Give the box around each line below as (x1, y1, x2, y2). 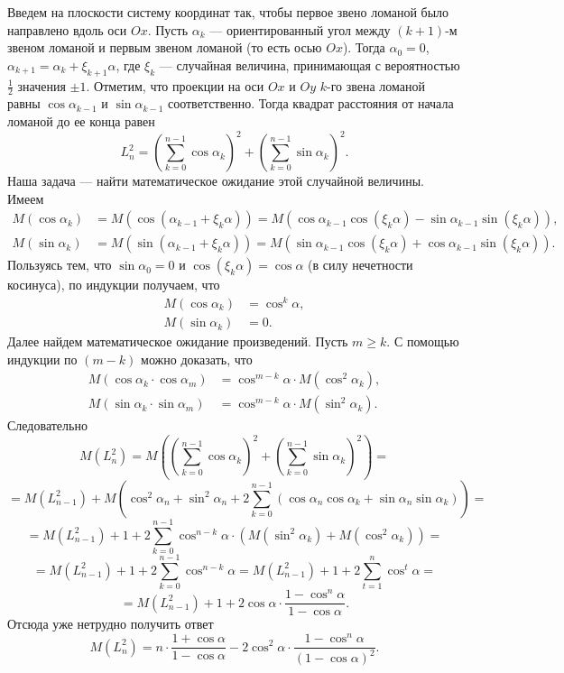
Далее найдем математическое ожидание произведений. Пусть (7, 332, 348, 351)
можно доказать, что (141, 349, 253, 368)
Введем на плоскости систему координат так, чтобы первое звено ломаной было (7, 3, 449, 21)
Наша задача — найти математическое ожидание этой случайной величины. (7, 171, 424, 190)
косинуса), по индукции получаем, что (7, 275, 220, 294)
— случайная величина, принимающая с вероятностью (159, 55, 460, 74)
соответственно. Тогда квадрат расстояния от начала (167, 94, 454, 113)
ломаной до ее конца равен (7, 112, 155, 130)
